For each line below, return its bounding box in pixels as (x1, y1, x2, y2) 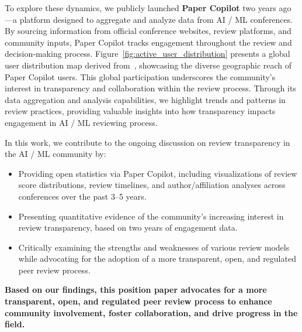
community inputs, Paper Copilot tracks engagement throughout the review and (5, 36, 292, 48)
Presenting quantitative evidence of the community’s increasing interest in (18, 210, 284, 222)
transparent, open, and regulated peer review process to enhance (5, 295, 272, 307)
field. (5, 318, 25, 330)
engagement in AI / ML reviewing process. (5, 116, 158, 128)
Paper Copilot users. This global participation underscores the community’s (5, 70, 276, 83)
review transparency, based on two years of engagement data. (18, 221, 238, 234)
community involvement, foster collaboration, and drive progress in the (5, 306, 298, 319)
